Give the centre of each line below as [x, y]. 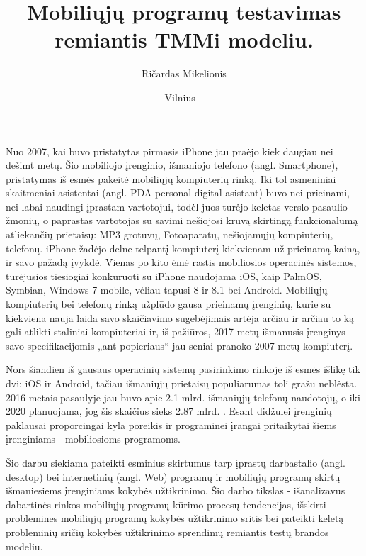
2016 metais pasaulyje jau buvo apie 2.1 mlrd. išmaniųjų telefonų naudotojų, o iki [183, 397]
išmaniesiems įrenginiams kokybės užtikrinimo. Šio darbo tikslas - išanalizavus [176, 490]
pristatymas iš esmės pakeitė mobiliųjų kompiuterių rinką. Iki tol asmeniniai [171, 178]
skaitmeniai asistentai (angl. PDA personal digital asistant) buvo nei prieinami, [178, 193]
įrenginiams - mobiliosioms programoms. [93, 439]
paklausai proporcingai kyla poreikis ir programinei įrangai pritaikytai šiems [171, 424]
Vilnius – [184, 97]
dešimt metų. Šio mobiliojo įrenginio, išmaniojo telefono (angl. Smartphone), [172, 165]
